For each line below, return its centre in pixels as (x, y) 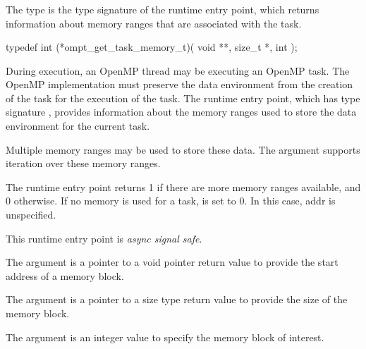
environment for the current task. (78, 126)
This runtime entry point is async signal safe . (104, 238)
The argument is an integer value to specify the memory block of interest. (165, 337)
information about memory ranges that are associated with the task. (154, 23)
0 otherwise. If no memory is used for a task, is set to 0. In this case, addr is (171, 201)
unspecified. (31, 215)
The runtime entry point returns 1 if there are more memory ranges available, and (183, 186)
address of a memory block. (65, 275)
